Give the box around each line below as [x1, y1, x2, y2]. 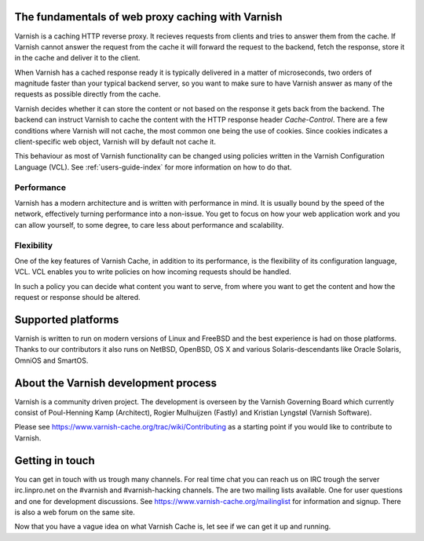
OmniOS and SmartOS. [14, 356, 89, 365]
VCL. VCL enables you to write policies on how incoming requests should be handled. [14, 267, 292, 276]
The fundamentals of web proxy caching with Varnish [14, 10, 283, 24]
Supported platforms [14, 313, 119, 326]
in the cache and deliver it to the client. [14, 53, 141, 63]
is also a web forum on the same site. [14, 507, 135, 517]
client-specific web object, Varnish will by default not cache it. [14, 137, 216, 147]
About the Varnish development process [14, 376, 217, 389]
